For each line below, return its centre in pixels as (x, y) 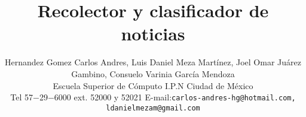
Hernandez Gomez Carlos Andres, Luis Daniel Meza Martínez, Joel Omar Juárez (153, 62)
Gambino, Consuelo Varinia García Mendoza (153, 73)
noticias (153, 34)
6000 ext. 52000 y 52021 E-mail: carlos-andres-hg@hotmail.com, (175, 97)
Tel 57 (22, 97)
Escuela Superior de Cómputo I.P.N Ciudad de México (153, 85)
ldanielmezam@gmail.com (153, 108)
